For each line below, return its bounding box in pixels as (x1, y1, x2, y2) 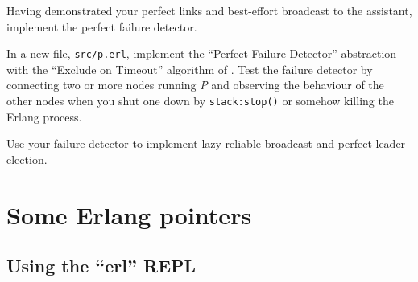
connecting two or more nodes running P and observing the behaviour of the (6, 76, 384, 93)
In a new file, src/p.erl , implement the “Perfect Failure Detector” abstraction (6, 45, 397, 62)
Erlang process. (6, 108, 82, 125)
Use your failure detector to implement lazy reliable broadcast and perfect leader (6, 135, 406, 152)
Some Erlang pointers (6, 198, 252, 231)
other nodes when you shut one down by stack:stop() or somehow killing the (6, 92, 394, 109)
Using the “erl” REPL (6, 253, 197, 278)
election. (6, 150, 48, 167)
